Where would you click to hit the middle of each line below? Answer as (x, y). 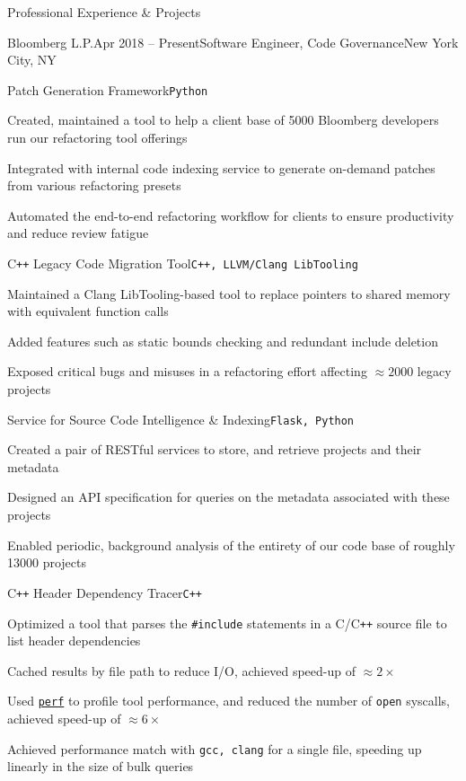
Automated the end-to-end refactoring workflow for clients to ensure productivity (231, 215)
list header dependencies (74, 641)
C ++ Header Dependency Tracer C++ (105, 592)
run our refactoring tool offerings (97, 138)
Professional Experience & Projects (104, 12)
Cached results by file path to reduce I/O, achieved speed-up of (182, 670)
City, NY (32, 60)
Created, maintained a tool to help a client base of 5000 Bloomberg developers (223, 120)
